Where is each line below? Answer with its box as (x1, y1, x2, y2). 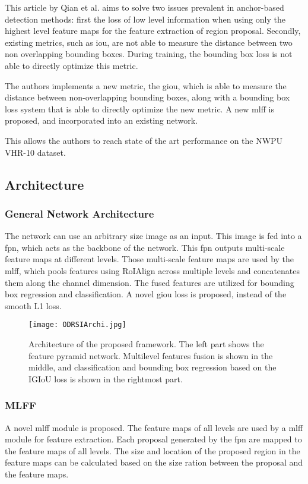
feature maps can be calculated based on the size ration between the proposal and (5, 456, 303, 469)
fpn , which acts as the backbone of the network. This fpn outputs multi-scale (5, 241, 285, 253)
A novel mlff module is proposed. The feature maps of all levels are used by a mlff (5, 421, 303, 433)
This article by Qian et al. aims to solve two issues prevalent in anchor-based (5, 1, 284, 13)
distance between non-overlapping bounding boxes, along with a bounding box (5, 91, 290, 103)
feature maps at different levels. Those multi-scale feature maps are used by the (5, 253, 294, 265)
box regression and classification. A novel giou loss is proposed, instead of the (5, 288, 287, 300)
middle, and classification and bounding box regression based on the (28, 361, 277, 373)
